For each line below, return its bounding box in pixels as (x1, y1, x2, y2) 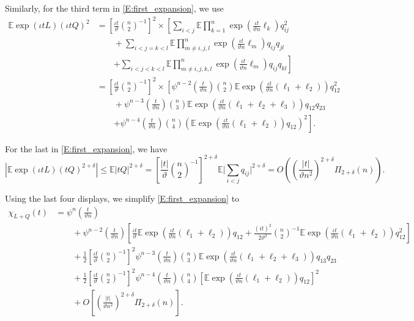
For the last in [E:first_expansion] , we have (5, 142, 168, 155)
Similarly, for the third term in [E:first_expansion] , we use (5, 2, 224, 14)
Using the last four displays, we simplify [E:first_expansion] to (5, 192, 240, 204)
